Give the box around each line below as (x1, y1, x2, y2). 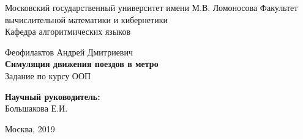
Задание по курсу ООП (5, 69, 91, 82)
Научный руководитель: (5, 90, 100, 102)
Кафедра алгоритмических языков (5, 25, 130, 38)
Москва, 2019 (5, 122, 55, 135)
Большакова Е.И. (5, 102, 68, 115)
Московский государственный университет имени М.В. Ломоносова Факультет (5, 1, 298, 13)
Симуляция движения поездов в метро (5, 57, 159, 70)
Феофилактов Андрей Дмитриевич (5, 45, 133, 58)
